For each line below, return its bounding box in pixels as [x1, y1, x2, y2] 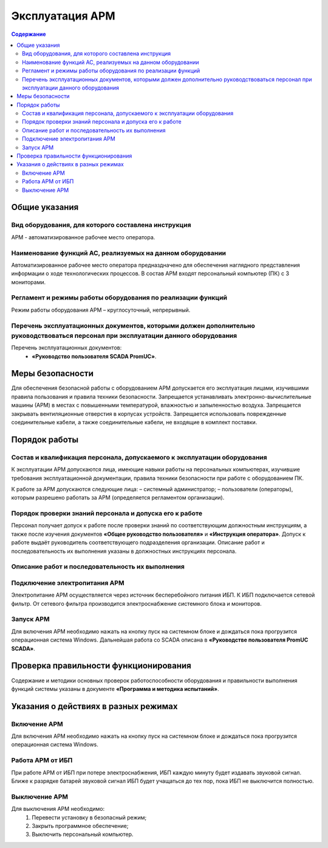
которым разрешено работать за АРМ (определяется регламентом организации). [11, 494, 225, 502]
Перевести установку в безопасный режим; [32, 813, 147, 821]
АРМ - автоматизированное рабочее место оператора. [11, 233, 155, 240]
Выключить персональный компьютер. [32, 831, 134, 838]
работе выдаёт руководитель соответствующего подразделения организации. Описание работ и [11, 539, 265, 546]
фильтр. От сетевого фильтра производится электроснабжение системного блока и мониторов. [11, 600, 262, 607]
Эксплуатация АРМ [11, 9, 115, 23]
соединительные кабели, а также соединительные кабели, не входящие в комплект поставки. [11, 418, 258, 426]
